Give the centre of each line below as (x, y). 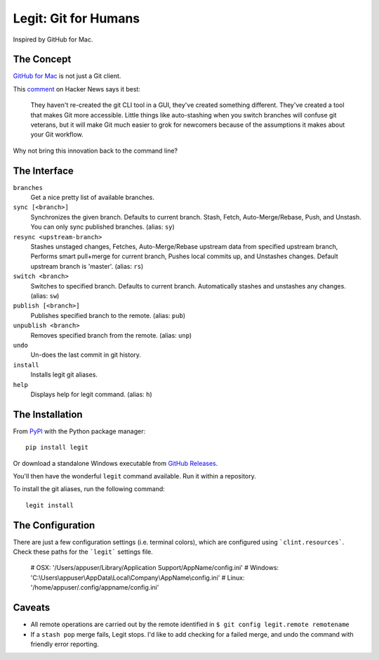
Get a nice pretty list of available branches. (92, 198)
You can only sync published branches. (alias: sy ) (102, 227)
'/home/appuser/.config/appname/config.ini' (95, 588)
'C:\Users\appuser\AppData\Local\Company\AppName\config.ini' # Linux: (138, 578)
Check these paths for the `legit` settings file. (83, 552)
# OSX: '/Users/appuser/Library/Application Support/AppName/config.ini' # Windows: (155, 568)
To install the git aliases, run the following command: (89, 489)
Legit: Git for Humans (77, 18)
